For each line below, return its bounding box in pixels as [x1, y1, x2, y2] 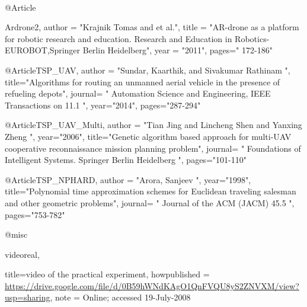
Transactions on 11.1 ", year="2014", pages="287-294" [5, 98, 201, 111]
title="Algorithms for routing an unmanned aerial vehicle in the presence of [5, 75, 280, 88]
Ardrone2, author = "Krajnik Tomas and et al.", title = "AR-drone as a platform [5, 21, 299, 33]
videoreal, [5, 248, 40, 260]
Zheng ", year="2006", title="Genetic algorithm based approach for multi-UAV [5, 130, 292, 142]
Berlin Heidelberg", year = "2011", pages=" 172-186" [82, 44, 273, 56]
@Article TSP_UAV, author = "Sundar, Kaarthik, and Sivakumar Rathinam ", [5, 63, 290, 76]
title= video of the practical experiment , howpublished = [5, 268, 210, 280]
